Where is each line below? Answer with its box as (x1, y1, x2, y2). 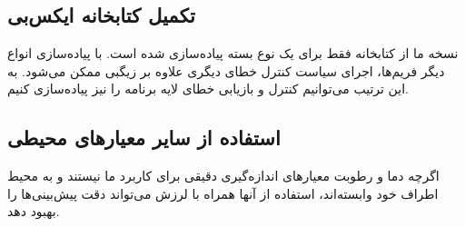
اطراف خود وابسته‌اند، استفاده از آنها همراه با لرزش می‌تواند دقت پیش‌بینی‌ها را (7, 183, 439, 202)
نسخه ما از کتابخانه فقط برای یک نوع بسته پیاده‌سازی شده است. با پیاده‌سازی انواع (7, 44, 459, 63)
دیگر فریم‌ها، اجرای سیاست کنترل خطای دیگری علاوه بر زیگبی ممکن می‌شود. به (7, 61, 445, 80)
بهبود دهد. (7, 202, 60, 221)
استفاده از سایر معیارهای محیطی (7, 123, 281, 152)
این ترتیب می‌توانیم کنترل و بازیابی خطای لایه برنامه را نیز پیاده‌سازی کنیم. (7, 79, 409, 98)
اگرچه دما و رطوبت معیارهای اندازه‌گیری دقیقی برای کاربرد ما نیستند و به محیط (7, 166, 440, 185)
